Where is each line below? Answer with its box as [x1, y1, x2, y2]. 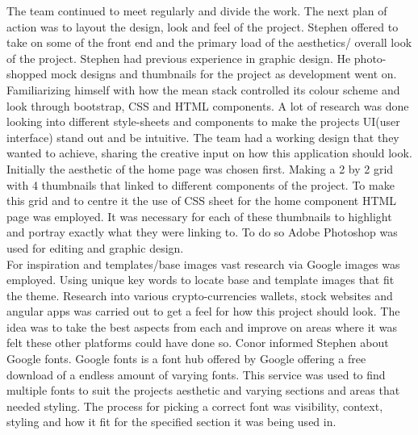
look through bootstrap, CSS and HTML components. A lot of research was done [6, 97, 409, 114]
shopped [6, 65, 48, 82]
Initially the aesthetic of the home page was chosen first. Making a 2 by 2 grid [6, 160, 394, 177]
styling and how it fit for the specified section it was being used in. [6, 413, 336, 430]
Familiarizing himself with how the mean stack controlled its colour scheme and [6, 81, 400, 98]
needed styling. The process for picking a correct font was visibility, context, [6, 397, 383, 414]
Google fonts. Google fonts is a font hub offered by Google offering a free [6, 350, 366, 367]
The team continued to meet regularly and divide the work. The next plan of [6, 2, 387, 19]
